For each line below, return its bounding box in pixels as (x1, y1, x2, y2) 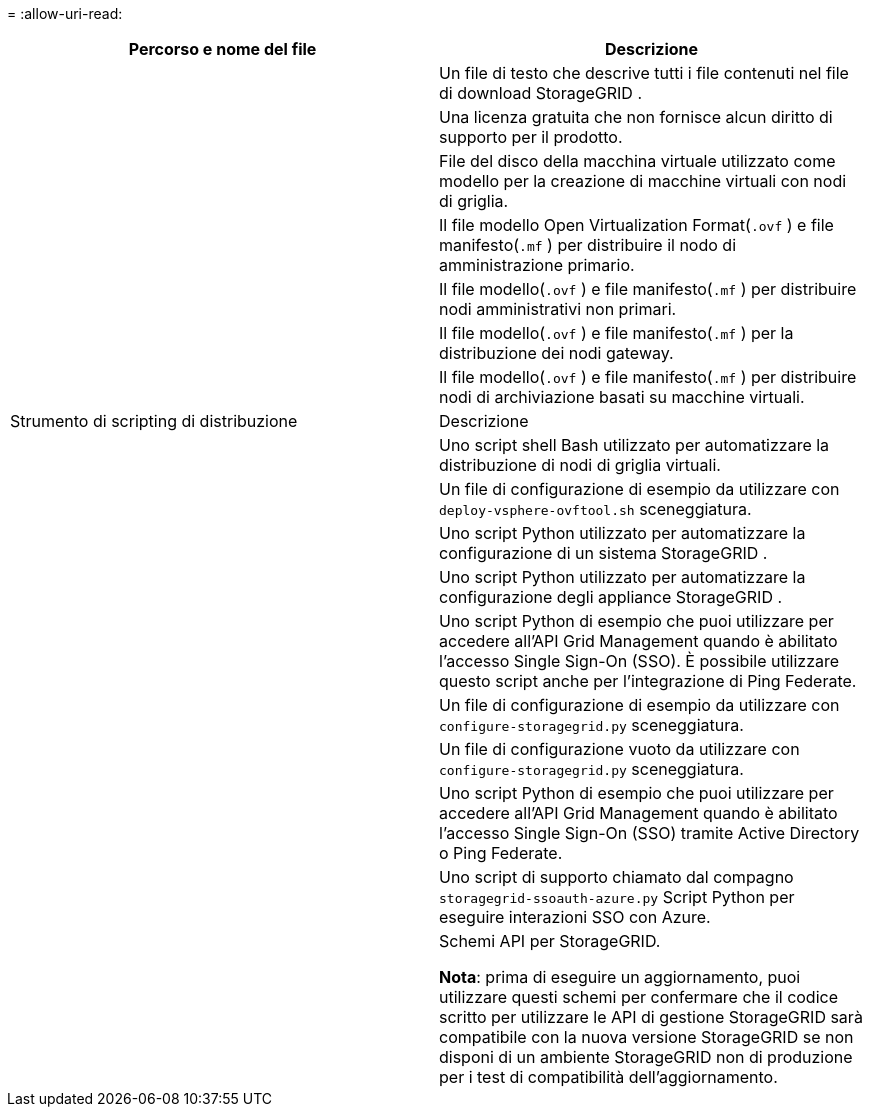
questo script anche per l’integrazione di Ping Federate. (439, 671, 857, 691)
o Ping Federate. (439, 843, 563, 863)
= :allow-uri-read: (7, 5, 123, 22)
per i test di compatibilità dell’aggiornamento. (439, 1067, 778, 1087)
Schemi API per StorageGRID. (439, 931, 661, 951)
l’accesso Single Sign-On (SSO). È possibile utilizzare (439, 651, 840, 671)
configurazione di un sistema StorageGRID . (439, 543, 768, 563)
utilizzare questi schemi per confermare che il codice (439, 987, 838, 1007)
